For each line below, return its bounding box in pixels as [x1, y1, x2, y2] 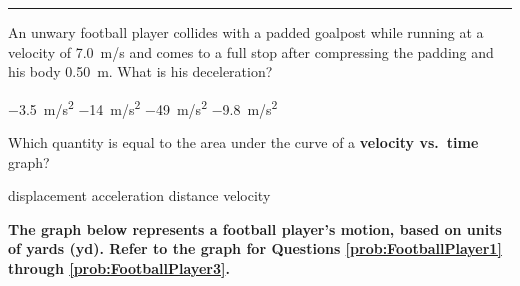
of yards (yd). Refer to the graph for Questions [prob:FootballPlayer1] [8, 238, 502, 259]
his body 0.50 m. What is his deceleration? [8, 61, 273, 82]
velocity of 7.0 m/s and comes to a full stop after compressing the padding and [8, 41, 494, 62]
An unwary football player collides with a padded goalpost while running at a [8, 22, 484, 42]
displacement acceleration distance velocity [8, 185, 271, 206]
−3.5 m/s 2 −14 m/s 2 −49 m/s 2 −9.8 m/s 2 [8, 95, 278, 119]
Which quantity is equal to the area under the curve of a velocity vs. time [8, 132, 479, 153]
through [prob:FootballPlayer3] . [8, 258, 230, 278]
